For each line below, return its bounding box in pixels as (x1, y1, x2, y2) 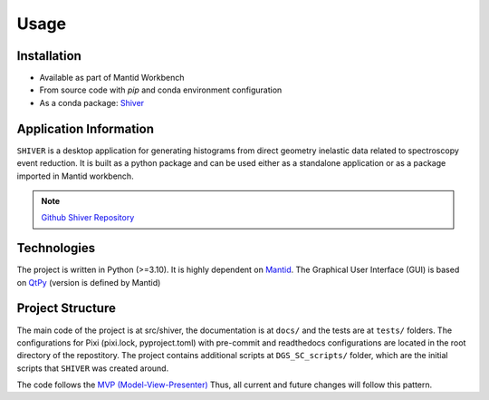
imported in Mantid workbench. (16, 171, 135, 181)
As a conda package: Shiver (39, 97, 145, 108)
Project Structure (16, 300, 117, 317)
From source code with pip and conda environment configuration (39, 84, 283, 95)
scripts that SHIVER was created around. (16, 363, 169, 374)
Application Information (16, 121, 154, 136)
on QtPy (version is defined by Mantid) (16, 277, 161, 288)
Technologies (16, 240, 96, 256)
